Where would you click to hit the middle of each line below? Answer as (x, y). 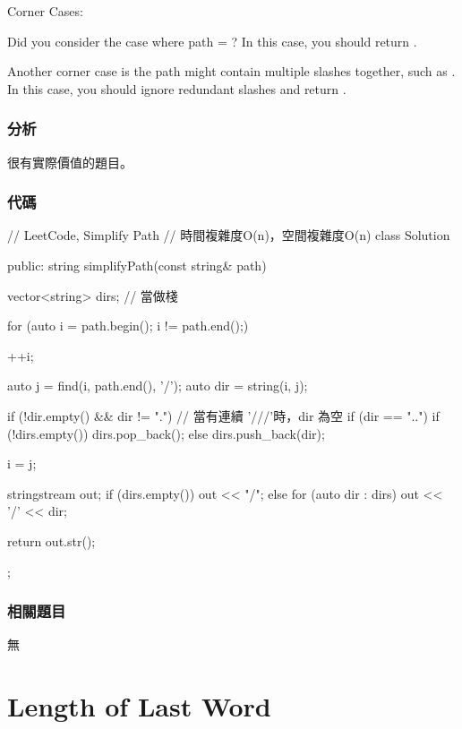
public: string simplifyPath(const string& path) (137, 265)
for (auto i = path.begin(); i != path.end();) (128, 326)
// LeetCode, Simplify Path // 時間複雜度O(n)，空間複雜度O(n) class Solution (229, 235)
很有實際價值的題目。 (70, 162)
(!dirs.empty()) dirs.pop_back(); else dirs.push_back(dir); (166, 433)
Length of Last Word (139, 706)
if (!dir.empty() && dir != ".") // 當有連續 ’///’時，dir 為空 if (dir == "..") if (223, 415)
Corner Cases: (45, 11)
